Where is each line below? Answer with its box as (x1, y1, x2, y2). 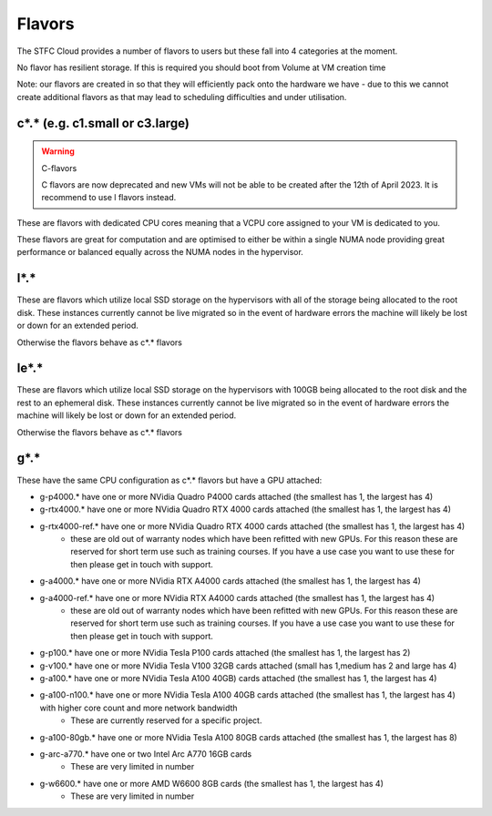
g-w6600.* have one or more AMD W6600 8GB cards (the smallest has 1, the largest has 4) (39, 778, 384, 789)
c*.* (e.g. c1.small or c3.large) (16, 115, 190, 131)
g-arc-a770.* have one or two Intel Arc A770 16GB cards (39, 748, 252, 760)
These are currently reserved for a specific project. (70, 715, 262, 726)
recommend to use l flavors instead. (41, 192, 177, 203)
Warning (41, 146, 75, 157)
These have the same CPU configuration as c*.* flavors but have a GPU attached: (16, 474, 323, 485)
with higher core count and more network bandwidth (39, 702, 238, 713)
